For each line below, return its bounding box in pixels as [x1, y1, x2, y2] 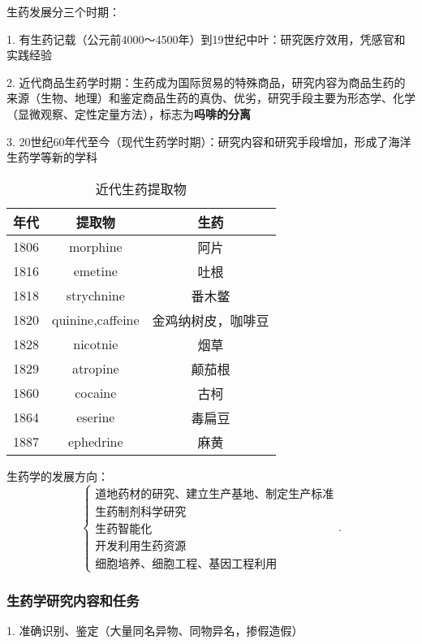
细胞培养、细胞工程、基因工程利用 [95, 558, 278, 570]
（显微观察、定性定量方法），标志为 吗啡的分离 [6, 105, 251, 122]
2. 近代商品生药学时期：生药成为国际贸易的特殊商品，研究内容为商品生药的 [6, 73, 406, 90]
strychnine [66, 286, 125, 305]
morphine [68, 237, 123, 257]
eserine [76, 408, 115, 427]
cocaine [75, 383, 117, 403]
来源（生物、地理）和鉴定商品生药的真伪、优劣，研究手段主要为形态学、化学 [6, 89, 416, 106]
